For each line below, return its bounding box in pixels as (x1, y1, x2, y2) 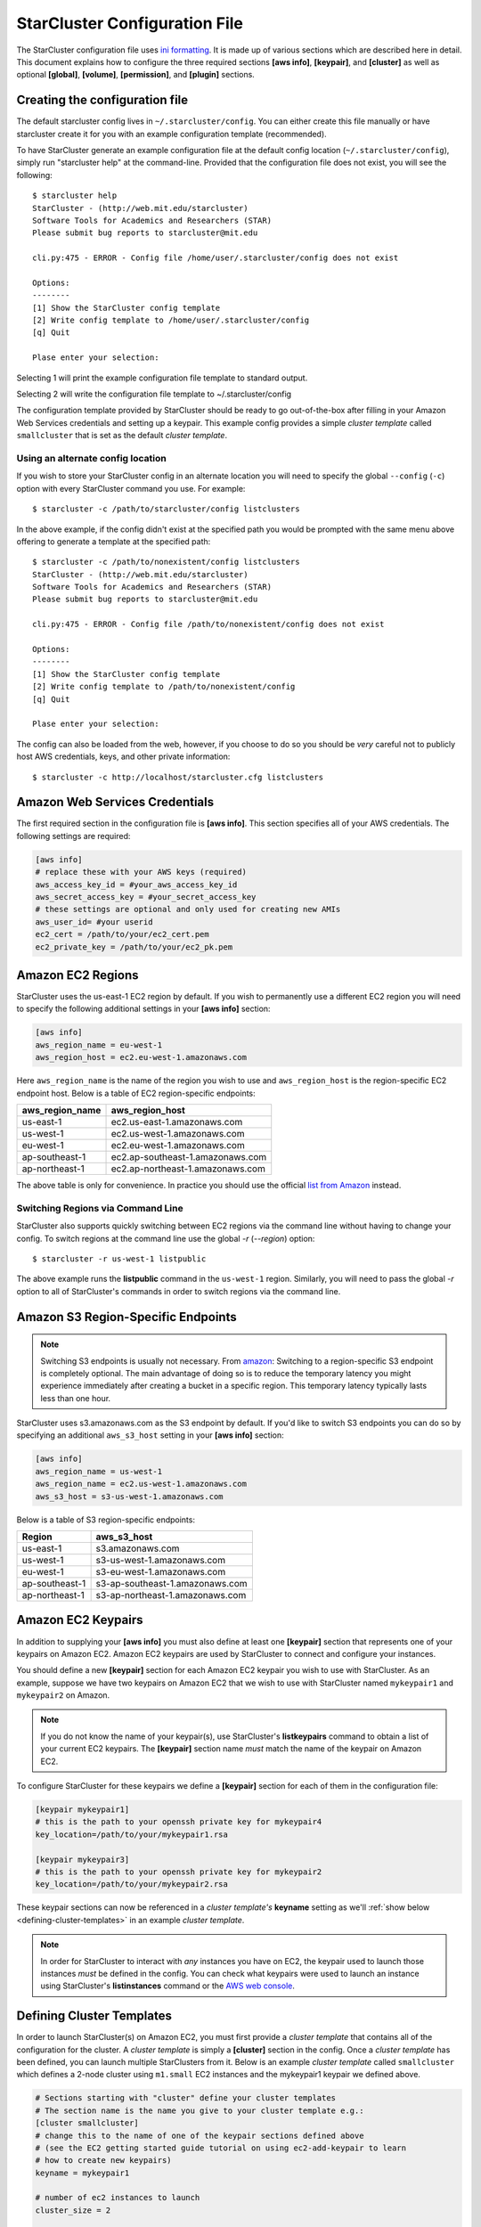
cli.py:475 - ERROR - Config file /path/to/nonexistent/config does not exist (32, 619, 385, 630)
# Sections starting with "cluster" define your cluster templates (35, 2093, 337, 2103)
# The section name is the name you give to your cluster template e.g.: (35, 2105, 364, 2116)
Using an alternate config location (16, 452, 167, 464)
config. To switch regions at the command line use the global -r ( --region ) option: (16, 1233, 315, 1244)
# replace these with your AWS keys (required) (35, 867, 247, 877)
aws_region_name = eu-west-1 (35, 1040, 163, 1050)
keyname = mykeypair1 (35, 2167, 130, 2178)
